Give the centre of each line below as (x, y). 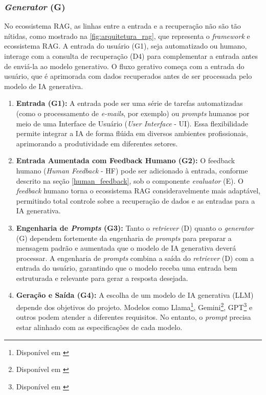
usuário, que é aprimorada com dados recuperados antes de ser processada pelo (128, 76)
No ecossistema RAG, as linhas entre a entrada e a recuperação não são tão (123, 26)
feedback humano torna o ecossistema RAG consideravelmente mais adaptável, (138, 191)
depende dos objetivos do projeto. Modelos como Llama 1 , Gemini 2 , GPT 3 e (134, 306)
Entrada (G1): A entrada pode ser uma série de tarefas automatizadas (129, 103)
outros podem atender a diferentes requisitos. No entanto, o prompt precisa (134, 317)
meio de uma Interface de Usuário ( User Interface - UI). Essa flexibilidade (132, 123)
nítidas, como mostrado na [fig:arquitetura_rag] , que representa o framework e (127, 36)
